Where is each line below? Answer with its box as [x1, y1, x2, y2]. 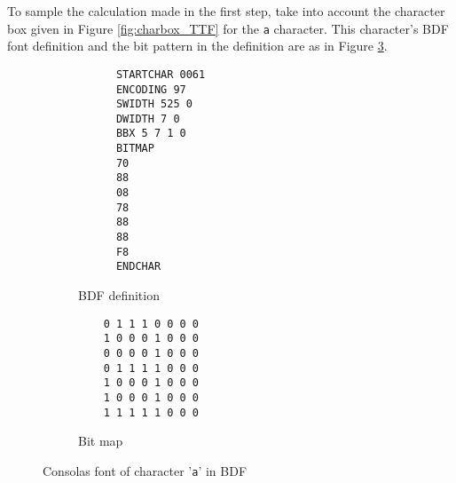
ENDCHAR [115, 260, 161, 273]
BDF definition [78, 286, 160, 305]
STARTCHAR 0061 [115, 67, 206, 81]
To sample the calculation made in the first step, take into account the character [7, 2, 445, 20]
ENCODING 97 [115, 83, 186, 96]
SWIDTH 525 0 [115, 98, 193, 111]
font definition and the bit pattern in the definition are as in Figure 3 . [7, 36, 388, 55]
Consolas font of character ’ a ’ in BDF [43, 461, 248, 479]
